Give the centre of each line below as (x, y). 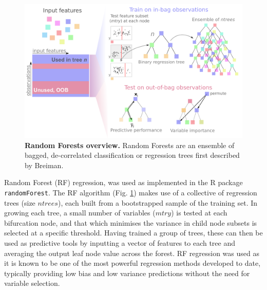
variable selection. (32, 283)
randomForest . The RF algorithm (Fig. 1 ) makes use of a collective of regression (131, 192)
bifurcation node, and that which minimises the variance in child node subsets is (131, 222)
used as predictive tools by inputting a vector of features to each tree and (120, 243)
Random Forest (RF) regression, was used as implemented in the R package (123, 182)
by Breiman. (44, 165)
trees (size (20, 202)
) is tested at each (199, 213)
